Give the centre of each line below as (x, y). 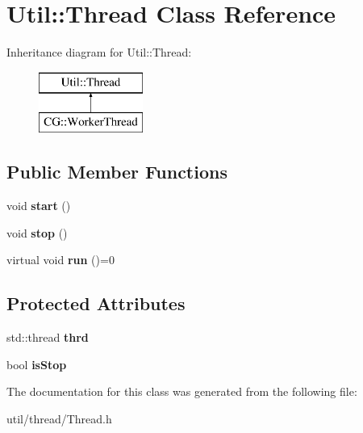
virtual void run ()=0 (60, 260)
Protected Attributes (96, 303)
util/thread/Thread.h (59, 418)
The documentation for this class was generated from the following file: (182, 391)
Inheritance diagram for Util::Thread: (99, 52)
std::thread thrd (48, 337)
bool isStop (37, 364)
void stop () (37, 232)
